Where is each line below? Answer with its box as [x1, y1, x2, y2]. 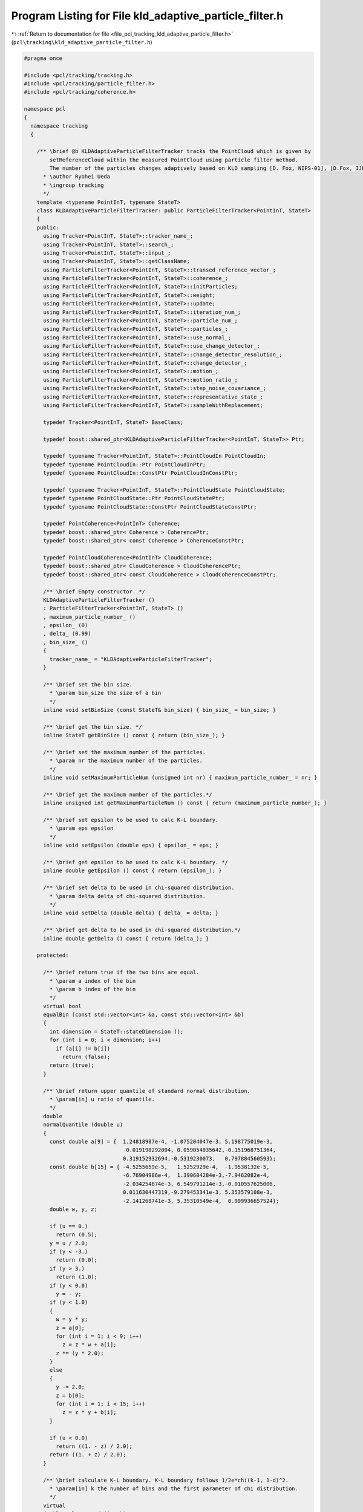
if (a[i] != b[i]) [55, 1045, 111, 1052]
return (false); [62, 1054, 111, 1061]
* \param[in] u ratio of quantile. [49, 1095, 155, 1103]
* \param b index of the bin [49, 986, 136, 992]
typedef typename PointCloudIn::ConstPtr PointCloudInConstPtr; [43, 469, 238, 477]
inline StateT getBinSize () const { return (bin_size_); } [43, 732, 225, 739]
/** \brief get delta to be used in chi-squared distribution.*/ [43, 927, 241, 934]
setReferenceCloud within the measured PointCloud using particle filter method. [49, 156, 299, 163]
